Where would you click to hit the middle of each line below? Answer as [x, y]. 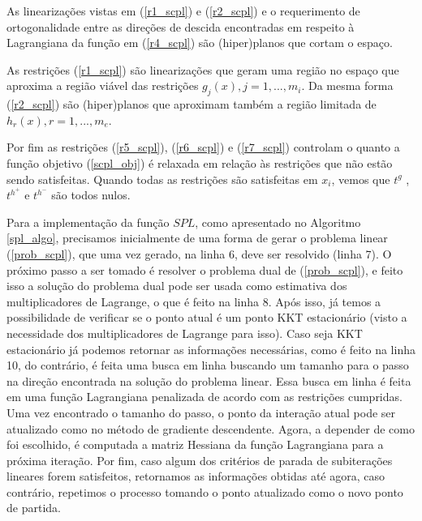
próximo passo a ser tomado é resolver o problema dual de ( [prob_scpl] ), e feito [205, 269]
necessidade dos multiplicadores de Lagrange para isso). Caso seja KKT [185, 333]
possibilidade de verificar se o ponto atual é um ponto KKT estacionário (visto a [207, 317]
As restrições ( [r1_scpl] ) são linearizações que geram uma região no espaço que [203, 69]
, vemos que [361, 179]
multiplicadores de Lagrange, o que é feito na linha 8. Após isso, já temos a [194, 301]
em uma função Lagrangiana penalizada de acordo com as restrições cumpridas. [205, 397]
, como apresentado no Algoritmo [278, 222]
